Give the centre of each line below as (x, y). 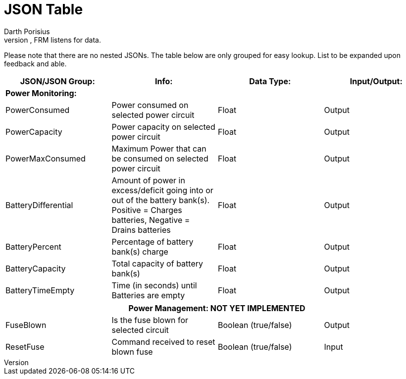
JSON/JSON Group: (57, 81)
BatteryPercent (33, 246)
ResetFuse (25, 347)
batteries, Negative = (151, 220)
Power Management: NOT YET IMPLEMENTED (217, 308)
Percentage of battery (152, 242)
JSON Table (44, 9)
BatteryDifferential (39, 205)
